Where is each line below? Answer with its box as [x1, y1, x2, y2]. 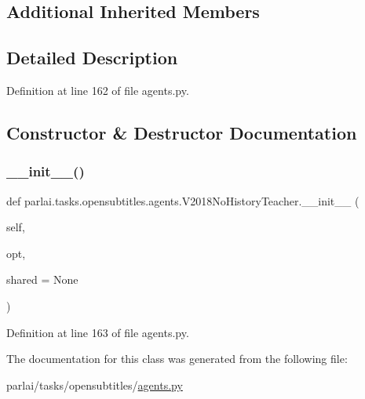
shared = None [6, 271, 78, 288]
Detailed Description [6, 45, 178, 70]
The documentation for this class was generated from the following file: [6, 350, 348, 367]
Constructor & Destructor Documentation [6, 120, 357, 144]
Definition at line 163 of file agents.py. [6, 324, 189, 340]
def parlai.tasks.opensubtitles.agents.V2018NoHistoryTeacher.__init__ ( [6, 192, 360, 209]
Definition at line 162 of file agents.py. [6, 82, 189, 98]
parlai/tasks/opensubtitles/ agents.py [6, 376, 183, 393]
